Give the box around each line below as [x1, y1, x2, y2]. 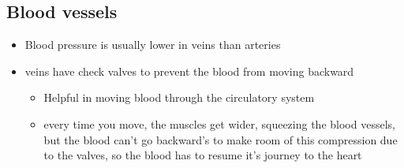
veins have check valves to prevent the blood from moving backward [24, 62, 354, 79]
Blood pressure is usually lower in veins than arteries [24, 36, 281, 53]
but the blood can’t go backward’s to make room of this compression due [43, 131, 398, 147]
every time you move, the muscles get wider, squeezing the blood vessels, [43, 115, 395, 132]
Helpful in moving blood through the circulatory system [43, 89, 315, 106]
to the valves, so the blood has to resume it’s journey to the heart [43, 147, 362, 163]
